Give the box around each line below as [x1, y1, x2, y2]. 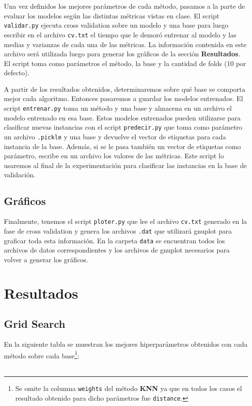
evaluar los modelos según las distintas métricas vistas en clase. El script [4, 10, 220, 20]
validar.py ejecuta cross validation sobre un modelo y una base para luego [4, 20, 229, 30]
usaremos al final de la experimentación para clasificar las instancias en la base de [4, 160, 247, 170]
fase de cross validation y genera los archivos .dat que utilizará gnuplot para [4, 225, 232, 236]
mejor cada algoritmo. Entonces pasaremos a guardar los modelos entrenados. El [4, 93, 243, 103]
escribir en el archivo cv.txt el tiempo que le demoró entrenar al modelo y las [4, 29, 236, 39]
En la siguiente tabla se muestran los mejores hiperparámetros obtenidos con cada [4, 338, 248, 349]
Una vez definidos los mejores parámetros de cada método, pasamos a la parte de [4, 1, 245, 11]
